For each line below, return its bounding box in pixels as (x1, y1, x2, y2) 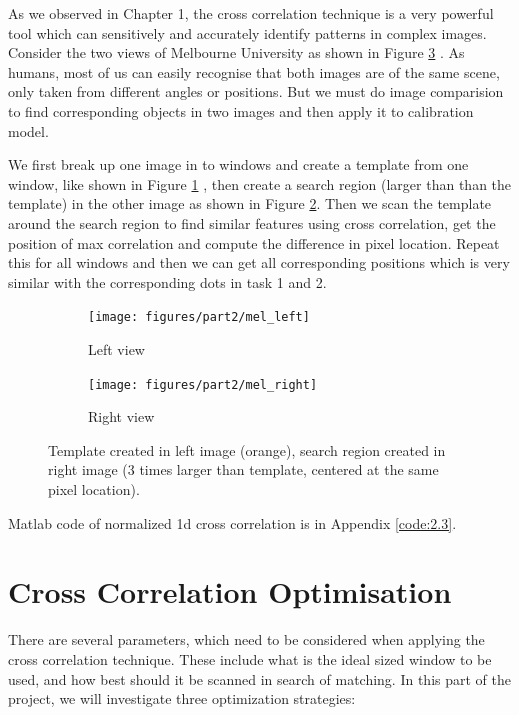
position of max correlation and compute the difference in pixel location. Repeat (8, 232, 500, 253)
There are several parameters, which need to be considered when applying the (8, 629, 485, 650)
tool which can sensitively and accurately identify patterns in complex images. (8, 22, 487, 43)
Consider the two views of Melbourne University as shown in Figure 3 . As (8, 42, 465, 63)
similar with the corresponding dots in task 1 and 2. (8, 271, 327, 292)
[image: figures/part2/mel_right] (88, 377, 318, 392)
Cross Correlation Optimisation (8, 571, 452, 612)
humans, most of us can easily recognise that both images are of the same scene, (8, 61, 500, 82)
